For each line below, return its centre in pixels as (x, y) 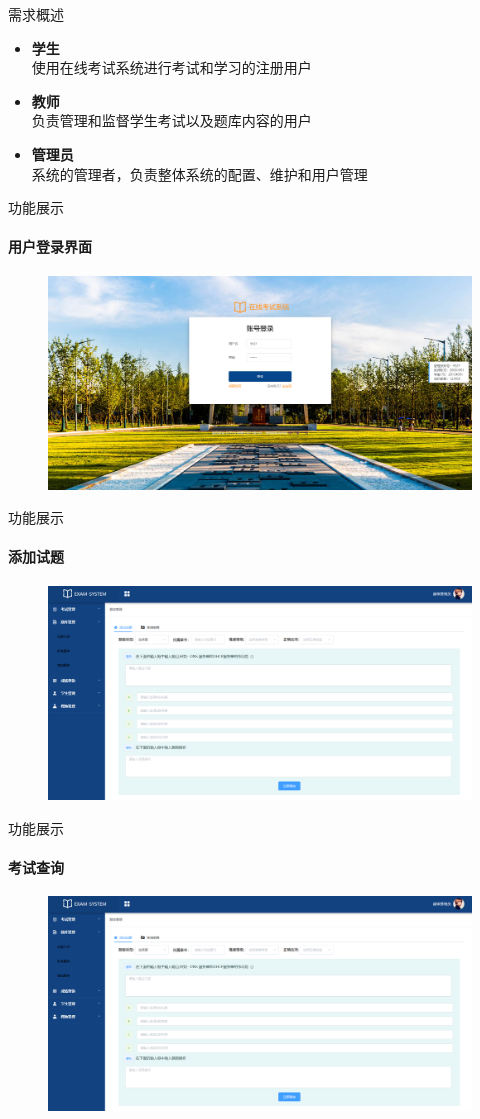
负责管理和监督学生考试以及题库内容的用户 (171, 120)
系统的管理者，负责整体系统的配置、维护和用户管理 (199, 173)
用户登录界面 (50, 246)
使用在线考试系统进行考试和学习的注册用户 (171, 67)
